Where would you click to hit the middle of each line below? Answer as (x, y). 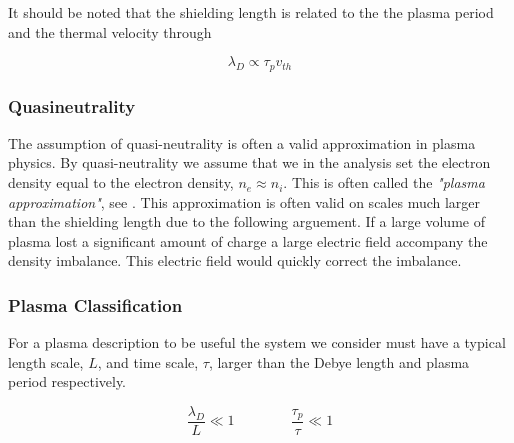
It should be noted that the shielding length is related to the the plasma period (251, 12)
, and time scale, (148, 361)
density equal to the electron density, (121, 182)
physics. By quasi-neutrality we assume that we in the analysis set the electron (249, 162)
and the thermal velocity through (110, 31)
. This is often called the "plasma (384, 182)
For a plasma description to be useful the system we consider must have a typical (257, 342)
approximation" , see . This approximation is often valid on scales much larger (244, 201)
